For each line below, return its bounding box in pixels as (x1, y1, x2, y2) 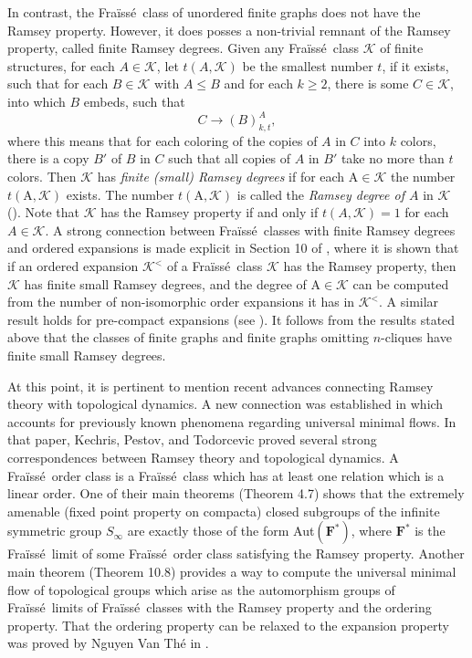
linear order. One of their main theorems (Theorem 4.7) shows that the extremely (7, 484, 465, 503)
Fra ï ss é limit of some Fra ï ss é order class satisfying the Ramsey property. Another (7, 544, 465, 563)
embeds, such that (83, 91, 185, 110)
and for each (224, 74, 293, 93)
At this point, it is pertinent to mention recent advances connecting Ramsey (7, 376, 434, 395)
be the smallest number (242, 56, 373, 75)
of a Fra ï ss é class (166, 256, 263, 276)
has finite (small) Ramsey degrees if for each (97, 167, 345, 186)
